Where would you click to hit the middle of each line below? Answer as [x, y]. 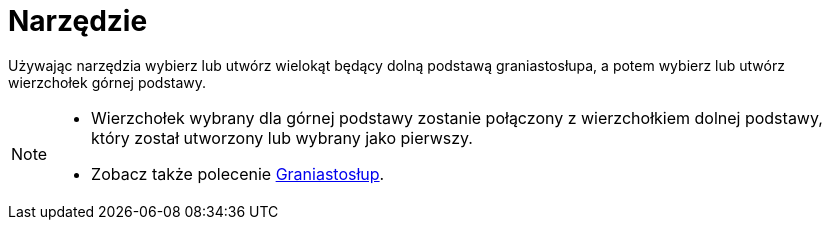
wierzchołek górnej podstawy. [107, 82]
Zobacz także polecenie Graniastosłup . [238, 173]
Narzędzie [78, 21]
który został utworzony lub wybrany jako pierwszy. [282, 137]
